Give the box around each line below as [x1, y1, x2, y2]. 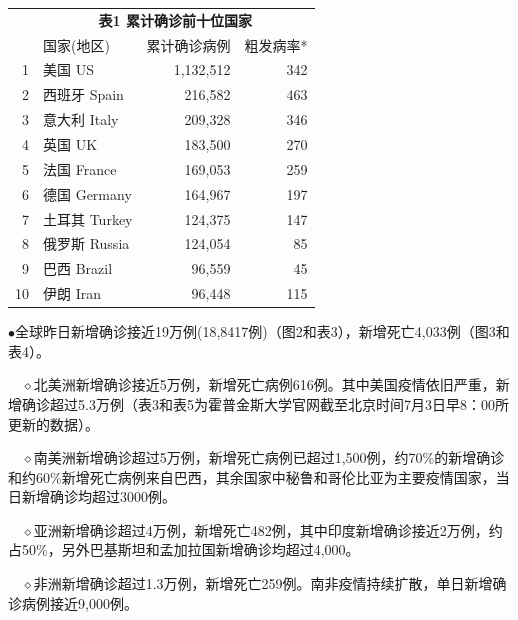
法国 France [43, 158, 117, 179]
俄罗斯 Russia [43, 233, 130, 254]
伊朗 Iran [43, 283, 101, 304]
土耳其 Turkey [43, 208, 133, 229]
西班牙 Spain [43, 84, 124, 105]
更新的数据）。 [8, 413, 99, 434]
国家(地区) [43, 34, 110, 55]
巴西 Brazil [43, 258, 113, 279]
